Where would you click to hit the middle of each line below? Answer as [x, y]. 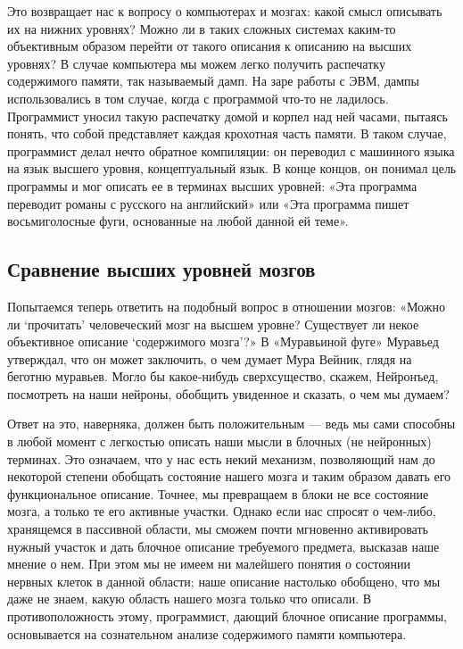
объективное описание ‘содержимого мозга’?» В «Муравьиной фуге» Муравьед [223, 341]
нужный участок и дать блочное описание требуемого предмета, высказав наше [223, 546]
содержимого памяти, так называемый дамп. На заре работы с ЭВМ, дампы [214, 81]
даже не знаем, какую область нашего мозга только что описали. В [190, 599]
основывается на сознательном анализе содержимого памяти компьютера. [207, 633]
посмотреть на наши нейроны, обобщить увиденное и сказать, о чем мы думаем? [228, 393]
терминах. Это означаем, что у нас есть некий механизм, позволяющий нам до [221, 458]
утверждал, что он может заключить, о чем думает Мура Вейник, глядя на [210, 358]
